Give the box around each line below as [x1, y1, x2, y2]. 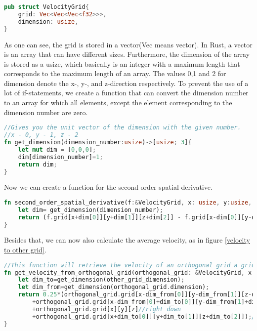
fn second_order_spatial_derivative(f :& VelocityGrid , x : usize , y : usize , [4, 199, 252, 206]
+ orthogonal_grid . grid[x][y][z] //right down [32, 305, 181, 313]
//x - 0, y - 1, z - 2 [4, 131, 79, 139]
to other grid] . [4, 245, 46, 255]
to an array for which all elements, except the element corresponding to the [4, 97, 232, 108]
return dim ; [18, 161, 57, 168]
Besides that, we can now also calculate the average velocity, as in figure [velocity [4, 235, 250, 245]
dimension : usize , [18, 18, 79, 25]
